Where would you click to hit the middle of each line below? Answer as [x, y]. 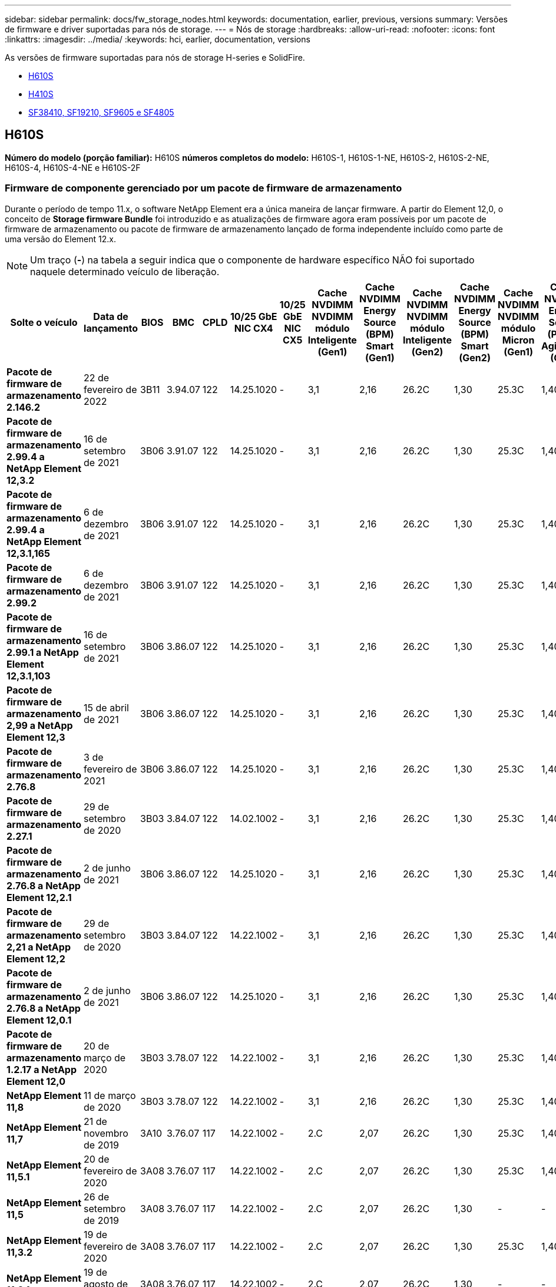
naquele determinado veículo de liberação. [125, 271]
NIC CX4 [254, 328]
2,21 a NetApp [39, 947]
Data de [111, 316]
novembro [106, 1133]
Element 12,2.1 [39, 897]
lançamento [111, 328]
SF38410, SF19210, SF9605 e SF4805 [101, 112]
